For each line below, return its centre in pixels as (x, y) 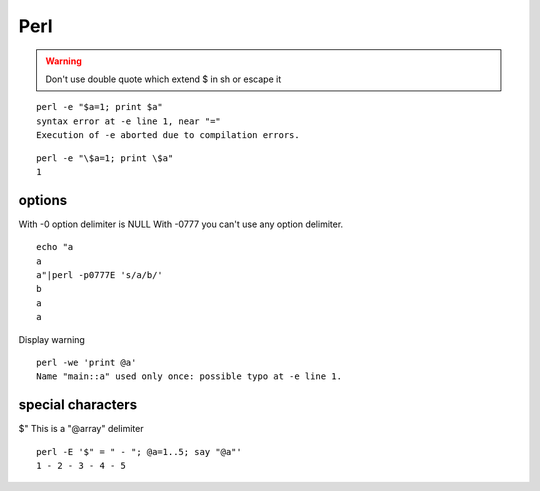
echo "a (55, 247)
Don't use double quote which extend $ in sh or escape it (163, 79)
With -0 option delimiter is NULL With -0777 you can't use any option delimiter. (181, 224)
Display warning (51, 339)
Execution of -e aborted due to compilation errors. (168, 135)
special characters (78, 405)
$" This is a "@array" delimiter (81, 429)
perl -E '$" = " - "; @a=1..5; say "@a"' (139, 451)
